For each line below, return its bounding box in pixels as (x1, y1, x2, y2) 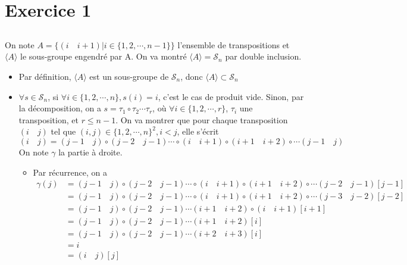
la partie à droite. (58, 145, 123, 158)
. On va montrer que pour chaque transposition (115, 113, 288, 126)
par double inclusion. (225, 50, 302, 63)
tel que (51, 125, 76, 138)
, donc (180, 70, 203, 82)
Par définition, (18, 70, 71, 82)
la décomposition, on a (18, 102, 101, 114)
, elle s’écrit (177, 125, 219, 138)
